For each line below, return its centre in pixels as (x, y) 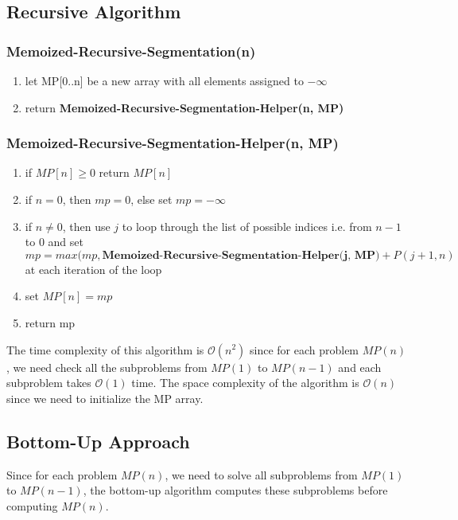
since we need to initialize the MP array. (105, 398)
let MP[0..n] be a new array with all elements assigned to (164, 80)
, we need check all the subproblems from (107, 367)
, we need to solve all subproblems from (261, 474)
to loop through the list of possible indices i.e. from (247, 226)
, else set (151, 199)
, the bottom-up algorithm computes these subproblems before (235, 490)
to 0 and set (54, 242)
